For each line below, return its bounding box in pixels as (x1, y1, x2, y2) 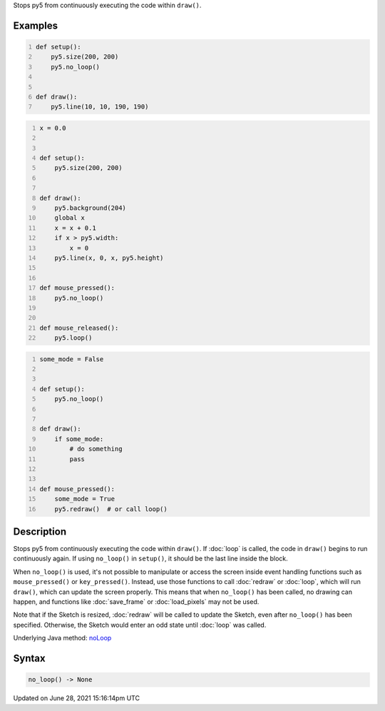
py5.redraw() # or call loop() (54, 505, 168, 513)
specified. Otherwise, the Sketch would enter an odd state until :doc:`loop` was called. (13, 620, 267, 629)
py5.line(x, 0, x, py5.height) (54, 254, 164, 262)
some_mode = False (39, 355, 104, 363)
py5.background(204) (54, 204, 126, 212)
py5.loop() (54, 334, 93, 342)
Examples (13, 19, 58, 31)
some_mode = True (54, 495, 115, 503)
